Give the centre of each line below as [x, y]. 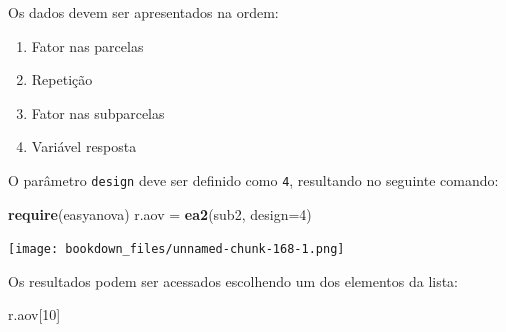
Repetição [62, 79]
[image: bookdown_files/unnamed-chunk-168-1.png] [176, 249]
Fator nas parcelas [87, 45]
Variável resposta [84, 146]
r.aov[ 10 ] [34, 314]
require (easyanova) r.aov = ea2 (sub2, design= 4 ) [160, 213]
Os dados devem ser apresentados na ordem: [143, 12]
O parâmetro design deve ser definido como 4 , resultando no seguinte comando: [253, 179]
